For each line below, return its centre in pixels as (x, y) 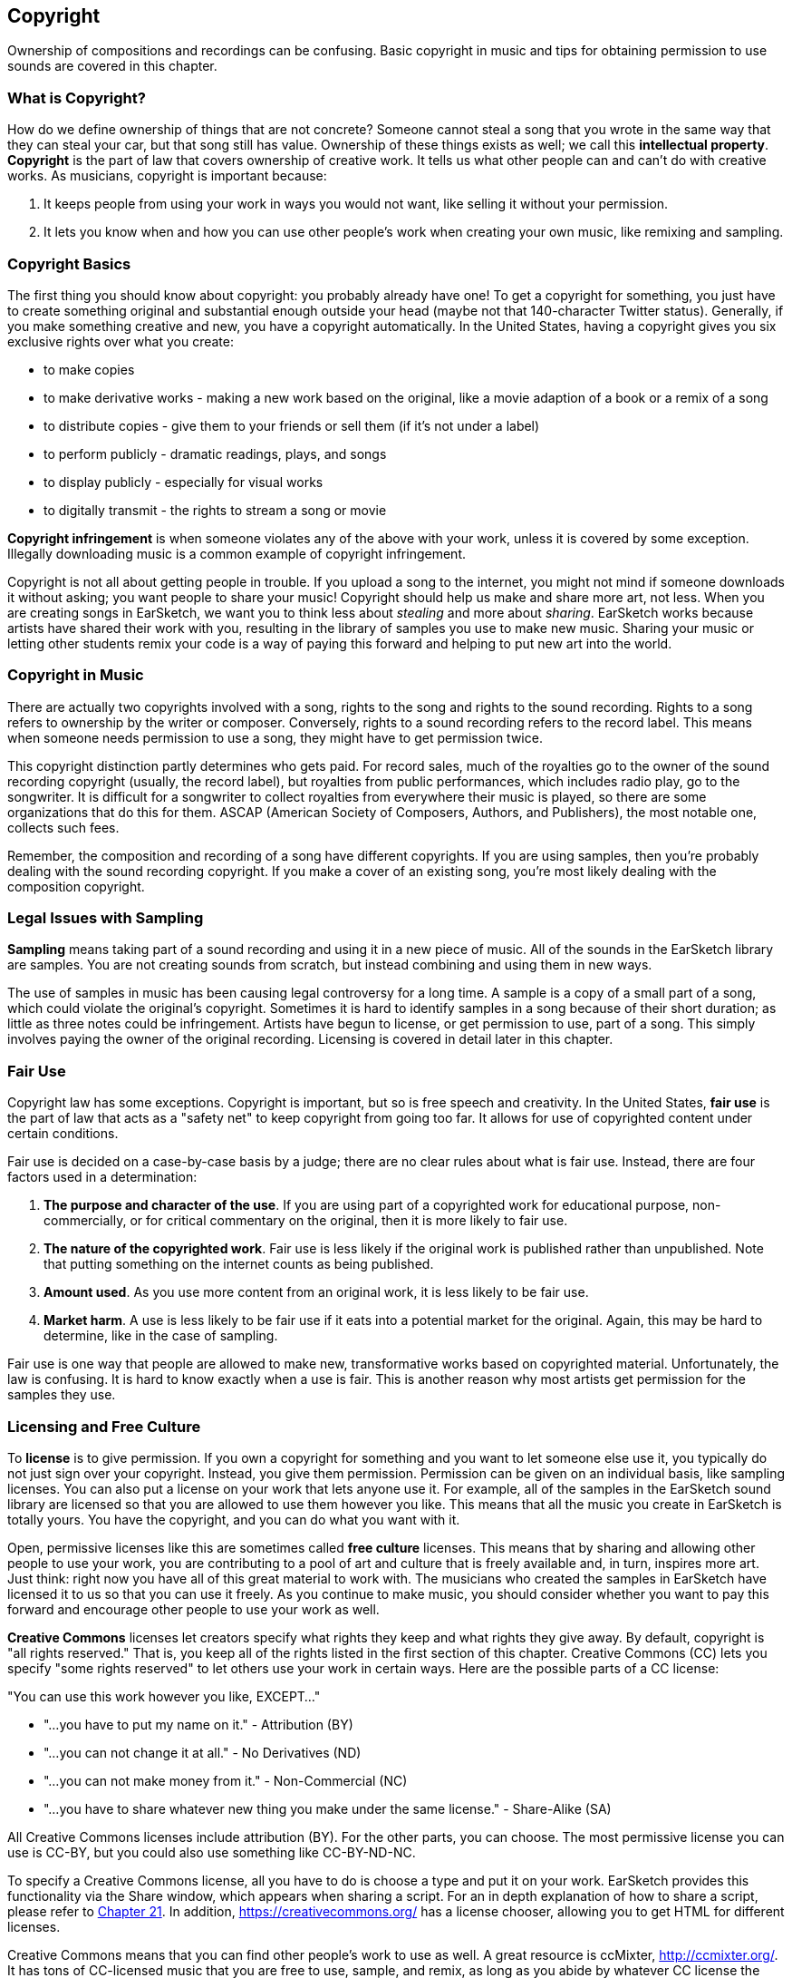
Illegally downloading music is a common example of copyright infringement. (237, 553)
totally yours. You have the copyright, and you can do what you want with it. (234, 1519)
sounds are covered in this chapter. (112, 66)
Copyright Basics (69, 263)
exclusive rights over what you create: (121, 341)
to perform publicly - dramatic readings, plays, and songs (215, 453)
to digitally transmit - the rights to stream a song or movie (215, 510)
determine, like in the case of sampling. (161, 1336)
